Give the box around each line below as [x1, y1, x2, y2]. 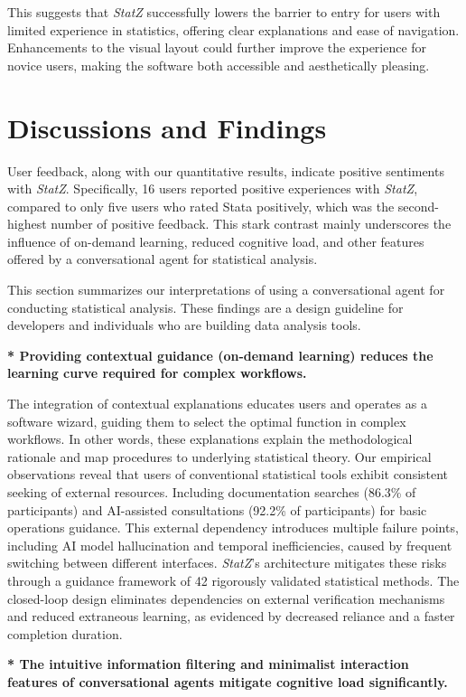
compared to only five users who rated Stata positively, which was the [7, 196, 395, 215]
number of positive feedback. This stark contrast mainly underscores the [51, 214, 452, 233]
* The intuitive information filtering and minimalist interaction [7, 655, 409, 673]
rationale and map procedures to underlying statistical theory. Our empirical [7, 447, 432, 466]
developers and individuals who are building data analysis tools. [7, 316, 361, 334]
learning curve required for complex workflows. [7, 363, 307, 382]
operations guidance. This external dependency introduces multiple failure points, [7, 518, 459, 537]
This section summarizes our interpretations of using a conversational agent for [7, 280, 445, 299]
